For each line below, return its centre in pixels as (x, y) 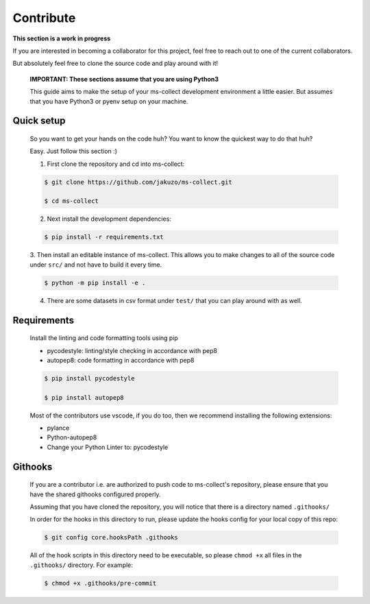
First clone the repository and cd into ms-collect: (116, 164)
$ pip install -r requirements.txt (104, 237)
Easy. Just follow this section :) (74, 152)
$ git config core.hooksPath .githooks (111, 537)
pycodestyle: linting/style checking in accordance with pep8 (132, 350)
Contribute (44, 18)
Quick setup (39, 121)
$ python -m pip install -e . (95, 282)
